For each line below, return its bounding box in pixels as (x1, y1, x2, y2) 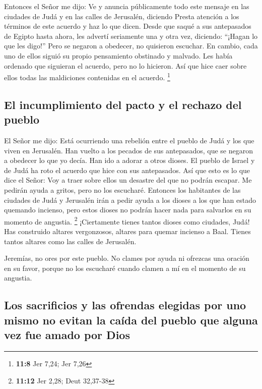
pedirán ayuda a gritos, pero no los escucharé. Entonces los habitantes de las (4, 184, 241, 195)
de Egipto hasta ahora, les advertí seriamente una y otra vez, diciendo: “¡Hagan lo (4, 30, 258, 41)
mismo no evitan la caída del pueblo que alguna (4, 312, 258, 327)
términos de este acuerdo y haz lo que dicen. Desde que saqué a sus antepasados (4, 21, 251, 31)
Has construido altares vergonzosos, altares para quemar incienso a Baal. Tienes (4, 226, 251, 236)
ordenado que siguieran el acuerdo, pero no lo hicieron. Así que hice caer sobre (4, 60, 247, 71)
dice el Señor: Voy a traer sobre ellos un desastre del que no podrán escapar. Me (4, 175, 252, 185)
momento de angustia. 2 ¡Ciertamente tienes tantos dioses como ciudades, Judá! (4, 214, 250, 227)
